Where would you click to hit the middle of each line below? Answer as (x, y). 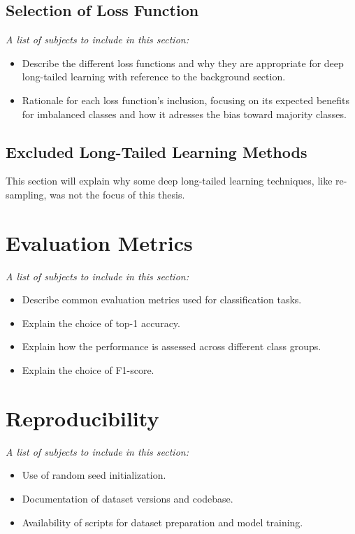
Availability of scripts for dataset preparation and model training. (162, 522)
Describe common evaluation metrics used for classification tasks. (162, 300)
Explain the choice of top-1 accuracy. (101, 323)
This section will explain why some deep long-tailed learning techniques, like (169, 181)
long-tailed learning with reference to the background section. (154, 77)
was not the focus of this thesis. (117, 194)
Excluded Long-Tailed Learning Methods (157, 151)
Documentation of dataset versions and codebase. (128, 498)
